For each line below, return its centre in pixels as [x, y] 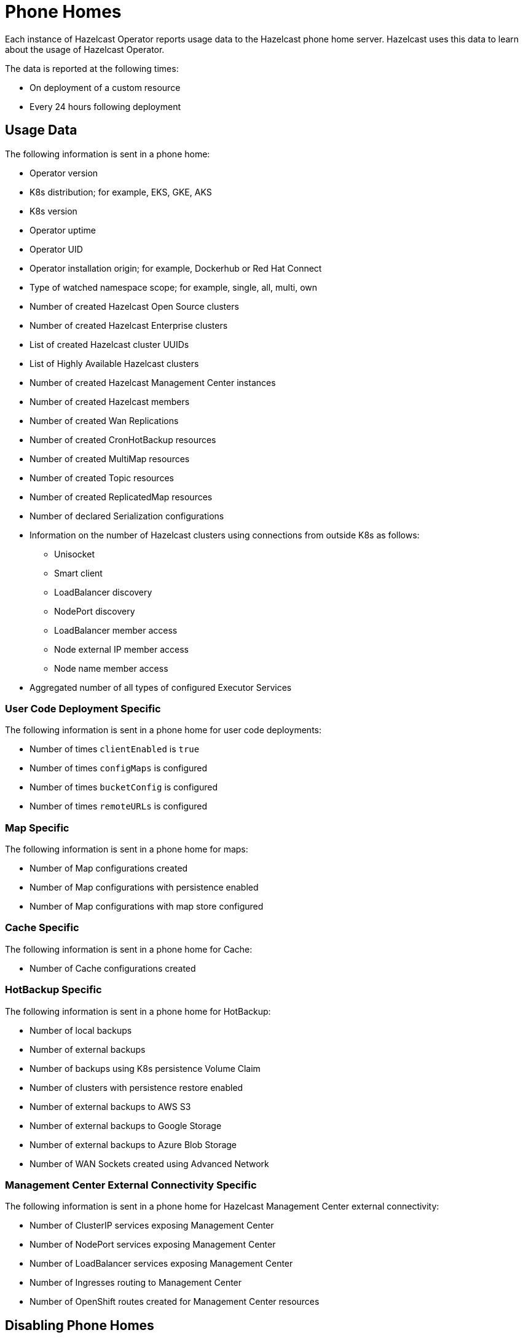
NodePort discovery [95, 611]
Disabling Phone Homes [80, 1325]
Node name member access [111, 668]
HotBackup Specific [53, 990]
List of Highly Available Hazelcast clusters [114, 363]
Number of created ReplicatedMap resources [121, 497]
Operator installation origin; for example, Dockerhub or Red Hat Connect [176, 268]
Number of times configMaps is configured [119, 768]
